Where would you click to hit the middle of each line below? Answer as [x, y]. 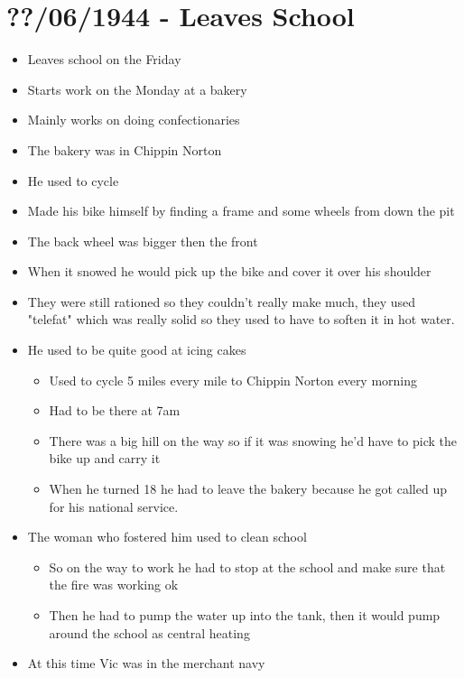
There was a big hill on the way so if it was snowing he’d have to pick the [253, 440]
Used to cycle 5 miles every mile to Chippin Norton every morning [233, 380]
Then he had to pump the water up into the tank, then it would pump [245, 615]
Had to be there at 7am [115, 410]
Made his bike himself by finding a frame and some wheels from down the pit [241, 211]
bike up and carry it [105, 458]
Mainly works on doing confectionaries [134, 120]
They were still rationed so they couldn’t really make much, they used [222, 301]
